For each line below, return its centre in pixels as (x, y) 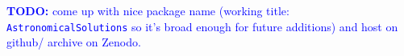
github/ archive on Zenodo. (74, 42)
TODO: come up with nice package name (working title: (148, 10)
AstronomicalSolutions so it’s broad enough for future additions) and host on (202, 26)
